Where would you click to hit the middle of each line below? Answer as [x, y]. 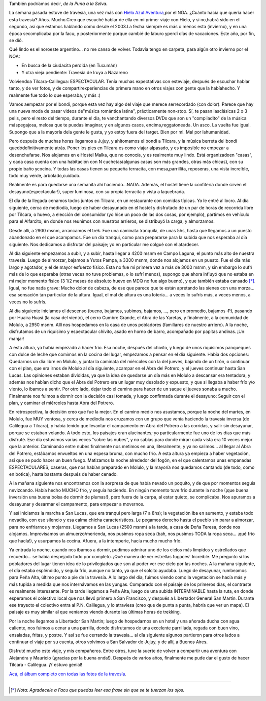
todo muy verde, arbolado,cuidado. [45, 175]
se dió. [16, 40]
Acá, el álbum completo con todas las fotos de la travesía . [68, 674]
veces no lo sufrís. [28, 302]
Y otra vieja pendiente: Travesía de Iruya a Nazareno [75, 72]
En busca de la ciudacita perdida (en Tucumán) [69, 65]
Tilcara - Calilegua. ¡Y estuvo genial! [46, 665]
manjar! [17, 338]
